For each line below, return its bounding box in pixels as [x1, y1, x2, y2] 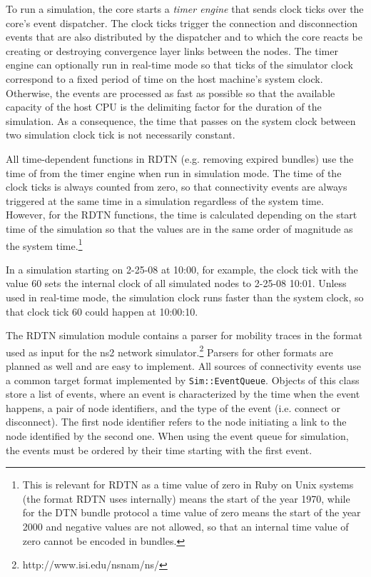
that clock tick [6, 303, 69, 318]
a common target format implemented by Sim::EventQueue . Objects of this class [6, 372, 360, 387]
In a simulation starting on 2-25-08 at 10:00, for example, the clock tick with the [6, 261, 358, 276]
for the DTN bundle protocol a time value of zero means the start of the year [22, 505, 361, 520]
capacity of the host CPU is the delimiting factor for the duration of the [6, 99, 322, 114]
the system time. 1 [6, 236, 83, 253]
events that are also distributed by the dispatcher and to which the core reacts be [6, 29, 362, 44]
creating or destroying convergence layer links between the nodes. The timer [6, 43, 338, 58]
